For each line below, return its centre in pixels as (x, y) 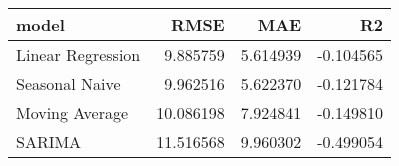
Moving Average (72, 112)
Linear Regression (78, 54)
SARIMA (49, 141)
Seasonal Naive (68, 83)
